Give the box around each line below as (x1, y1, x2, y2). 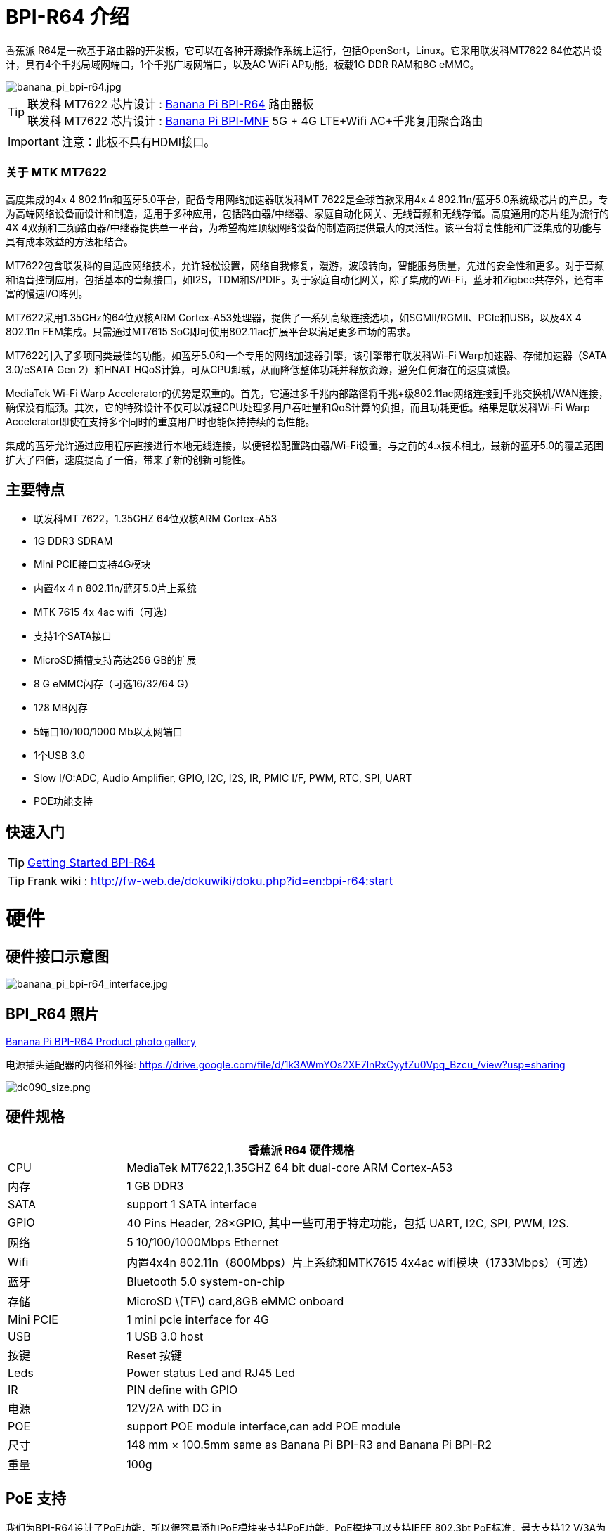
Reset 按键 (126, 1348, 183, 1362)
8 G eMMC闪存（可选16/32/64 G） (34, 678, 195, 690)
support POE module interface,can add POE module (126, 1419, 401, 1433)
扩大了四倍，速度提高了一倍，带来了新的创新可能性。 (6, 453, 252, 465)
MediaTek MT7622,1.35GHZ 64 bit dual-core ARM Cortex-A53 (126, 1160, 453, 1175)
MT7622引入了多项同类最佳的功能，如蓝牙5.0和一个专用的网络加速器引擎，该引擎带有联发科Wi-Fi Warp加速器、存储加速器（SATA (6, 349, 607, 361)
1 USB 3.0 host (126, 1329, 204, 1343)
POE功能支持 (34, 795, 93, 808)
